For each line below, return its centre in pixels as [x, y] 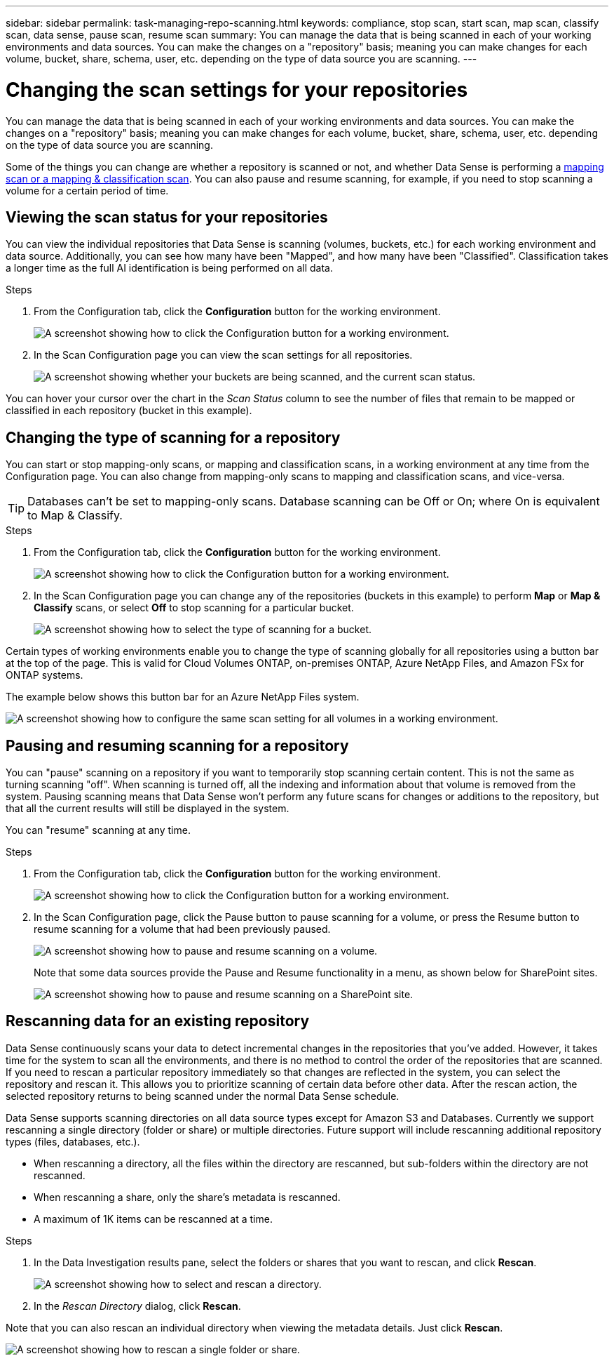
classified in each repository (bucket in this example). [129, 411]
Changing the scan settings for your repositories [237, 89]
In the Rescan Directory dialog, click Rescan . [137, 1306]
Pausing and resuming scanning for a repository [177, 745]
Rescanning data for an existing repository [158, 1021]
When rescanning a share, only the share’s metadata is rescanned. [187, 1197]
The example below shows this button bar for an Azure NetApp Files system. [183, 697]
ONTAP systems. [45, 675]
